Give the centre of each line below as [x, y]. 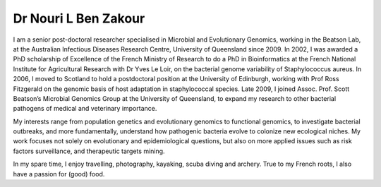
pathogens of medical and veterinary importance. [85, 109]
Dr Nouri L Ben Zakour [79, 18]
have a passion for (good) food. [59, 174]
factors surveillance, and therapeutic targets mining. [89, 151]
